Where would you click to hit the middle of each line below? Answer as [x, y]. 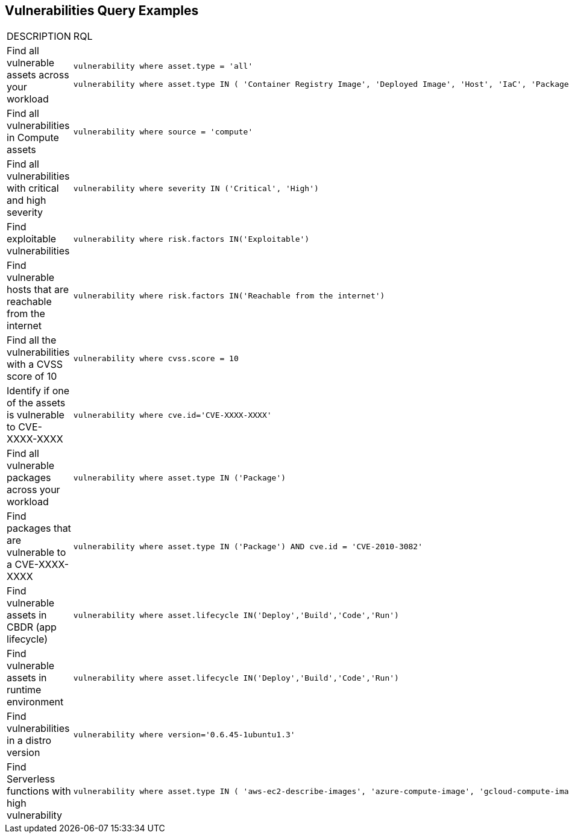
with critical [33, 188]
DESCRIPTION [39, 36]
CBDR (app [32, 627]
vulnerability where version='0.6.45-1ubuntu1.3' [184, 734]
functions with [39, 791]
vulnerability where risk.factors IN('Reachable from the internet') [229, 295]
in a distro [29, 741]
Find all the [32, 340]
